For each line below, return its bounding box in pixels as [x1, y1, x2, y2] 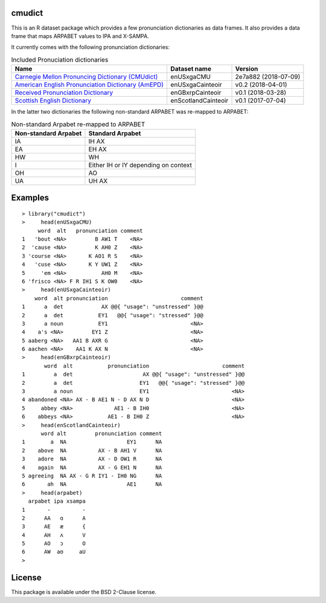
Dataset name [170, 65, 211, 73]
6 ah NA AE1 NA [22, 481, 162, 488]
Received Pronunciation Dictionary [14, 88, 113, 97]
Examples [11, 193, 50, 203]
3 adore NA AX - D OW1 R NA [22, 456, 162, 462]
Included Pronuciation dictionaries [11, 55, 109, 63]
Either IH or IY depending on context [88, 161, 193, 169]
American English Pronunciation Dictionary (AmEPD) [14, 80, 164, 89]
